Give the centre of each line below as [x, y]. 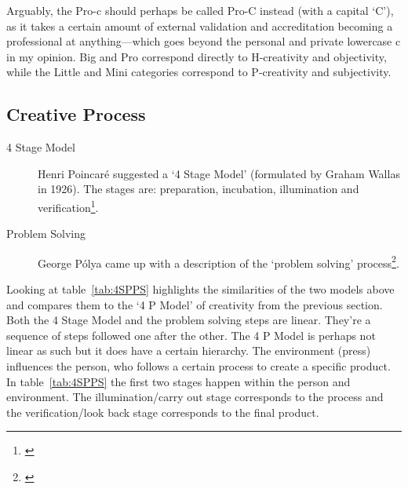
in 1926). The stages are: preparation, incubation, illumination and [199, 189]
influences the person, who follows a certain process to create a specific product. [199, 366]
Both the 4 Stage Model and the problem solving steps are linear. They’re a [189, 320]
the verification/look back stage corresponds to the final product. [163, 412]
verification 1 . [68, 206]
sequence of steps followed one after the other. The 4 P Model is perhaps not [191, 335]
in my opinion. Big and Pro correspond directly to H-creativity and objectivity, [197, 56]
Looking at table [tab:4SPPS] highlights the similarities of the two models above [200, 289]
